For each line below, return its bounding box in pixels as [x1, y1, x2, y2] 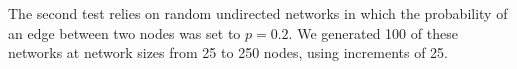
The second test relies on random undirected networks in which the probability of [8, 3, 508, 23]
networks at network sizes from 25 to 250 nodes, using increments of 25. [8, 42, 449, 63]
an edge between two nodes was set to [8, 22, 241, 43]
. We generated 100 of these [288, 22, 458, 43]
